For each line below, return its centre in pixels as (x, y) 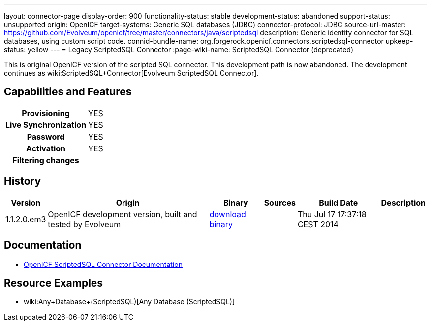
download (228, 214)
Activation (46, 148)
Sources (280, 202)
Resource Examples (54, 283)
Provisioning (46, 113)
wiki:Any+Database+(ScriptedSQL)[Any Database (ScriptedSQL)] (129, 302)
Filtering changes (46, 160)
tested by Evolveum (84, 224)
